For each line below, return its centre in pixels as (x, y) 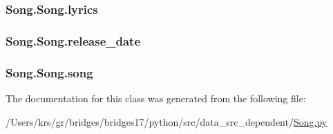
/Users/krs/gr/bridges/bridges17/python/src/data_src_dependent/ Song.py (166, 121)
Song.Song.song (49, 72)
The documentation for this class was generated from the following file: (156, 98)
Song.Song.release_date (73, 40)
